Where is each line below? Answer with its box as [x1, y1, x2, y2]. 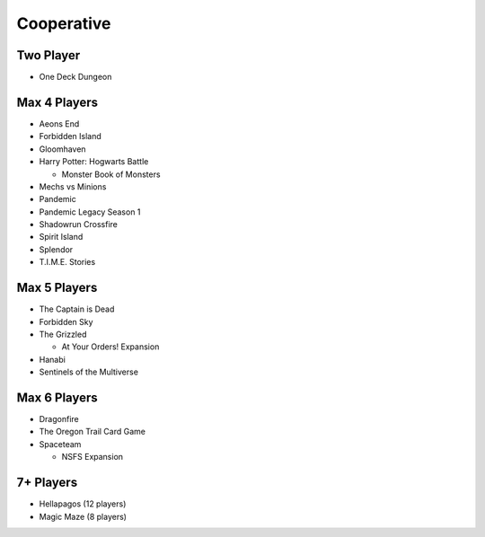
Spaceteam [39, 438, 82, 449]
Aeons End [39, 118, 80, 129]
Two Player [16, 48, 81, 63]
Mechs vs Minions [39, 180, 107, 192]
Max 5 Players [16, 280, 98, 295]
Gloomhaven [39, 144, 86, 154]
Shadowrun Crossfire [39, 219, 119, 230]
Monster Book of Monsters [61, 169, 161, 180]
